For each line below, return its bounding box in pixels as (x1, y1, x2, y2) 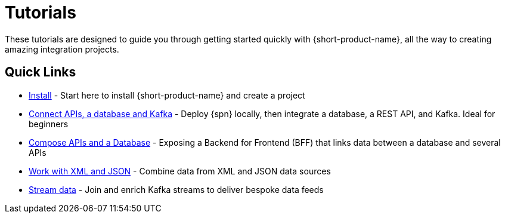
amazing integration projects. (5, 44, 119, 54)
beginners (29, 118, 69, 129)
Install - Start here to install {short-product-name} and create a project (29, 90, 305, 100)
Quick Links (5, 65, 76, 80)
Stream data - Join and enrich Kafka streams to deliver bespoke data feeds (29, 184, 324, 195)
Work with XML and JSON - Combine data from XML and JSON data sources (29, 165, 331, 176)
